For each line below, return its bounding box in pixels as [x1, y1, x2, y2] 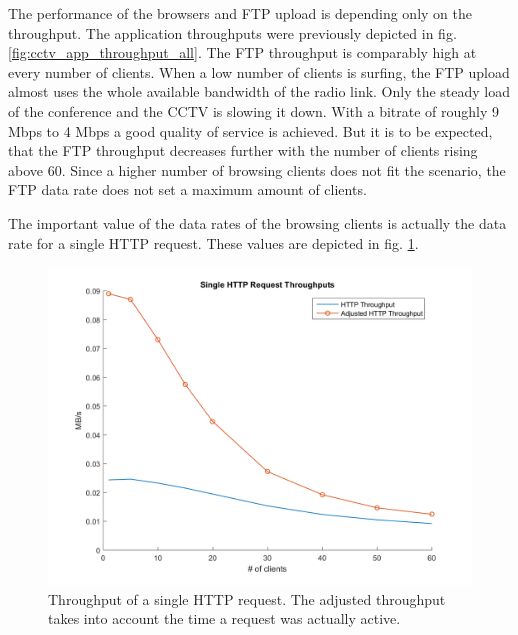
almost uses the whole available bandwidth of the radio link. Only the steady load [8, 81, 511, 102]
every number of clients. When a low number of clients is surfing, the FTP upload [8, 61, 510, 82]
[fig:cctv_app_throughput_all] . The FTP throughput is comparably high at [8, 42, 477, 63]
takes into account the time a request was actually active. [48, 608, 401, 629]
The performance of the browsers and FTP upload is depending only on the [8, 3, 472, 23]
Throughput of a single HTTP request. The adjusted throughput [48, 588, 446, 609]
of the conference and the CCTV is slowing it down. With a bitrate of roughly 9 [8, 100, 500, 121]
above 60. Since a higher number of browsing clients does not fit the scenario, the [8, 159, 506, 180]
